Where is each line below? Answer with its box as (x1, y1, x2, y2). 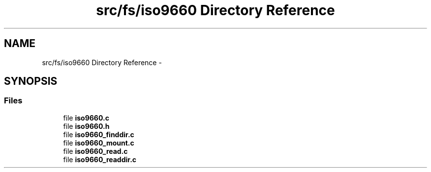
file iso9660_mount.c (63, 138, 134, 147)
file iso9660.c (63, 113, 109, 122)
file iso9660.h (63, 122, 110, 130)
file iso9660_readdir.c (63, 155, 137, 164)
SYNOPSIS (4, 75, 58, 88)
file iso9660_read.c (63, 147, 128, 155)
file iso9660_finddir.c (63, 130, 134, 139)
